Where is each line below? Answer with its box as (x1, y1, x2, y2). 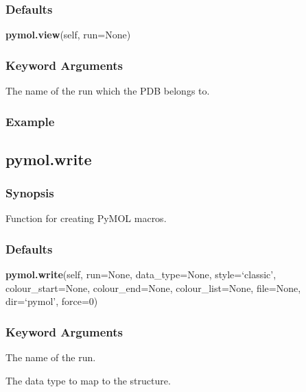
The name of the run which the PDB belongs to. (5, 84, 210, 98)
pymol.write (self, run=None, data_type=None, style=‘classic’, (5, 267, 276, 282)
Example (5, 112, 55, 130)
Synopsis (5, 184, 54, 201)
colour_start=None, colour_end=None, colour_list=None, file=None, (5, 280, 301, 295)
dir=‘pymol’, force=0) (5, 294, 98, 308)
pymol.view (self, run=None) (5, 27, 131, 42)
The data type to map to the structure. (5, 373, 171, 387)
